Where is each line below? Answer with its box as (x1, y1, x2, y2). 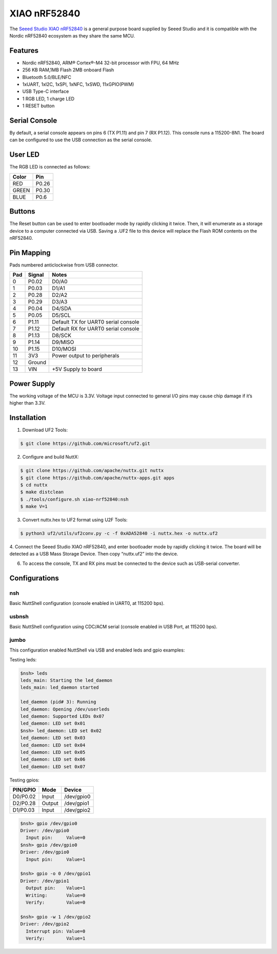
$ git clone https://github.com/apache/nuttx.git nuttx (20, 468, 164, 473)
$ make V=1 (20, 504, 48, 509)
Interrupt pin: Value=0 (26, 928, 86, 934)
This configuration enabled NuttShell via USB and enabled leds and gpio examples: (9, 647, 185, 653)
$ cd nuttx (20, 482, 48, 488)
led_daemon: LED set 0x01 (20, 720, 86, 727)
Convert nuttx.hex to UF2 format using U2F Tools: (22, 517, 128, 523)
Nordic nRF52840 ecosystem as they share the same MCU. (9, 32, 135, 39)
